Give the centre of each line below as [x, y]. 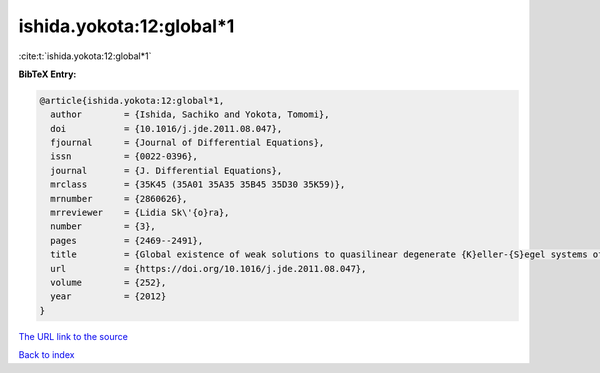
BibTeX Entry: [47, 74]
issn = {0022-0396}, [124, 156]
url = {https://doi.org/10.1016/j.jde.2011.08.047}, [208, 268]
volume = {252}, [108, 282]
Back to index [46, 355]
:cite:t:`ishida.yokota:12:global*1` [85, 56]
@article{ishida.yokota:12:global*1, [132, 100]
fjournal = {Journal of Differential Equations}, [187, 143]
